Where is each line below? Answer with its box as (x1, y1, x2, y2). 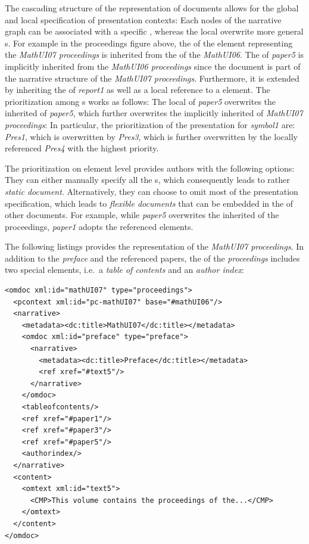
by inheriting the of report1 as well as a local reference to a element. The (5, 83, 270, 96)
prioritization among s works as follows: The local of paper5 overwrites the (5, 95, 276, 107)
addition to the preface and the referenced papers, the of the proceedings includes (5, 251, 300, 264)
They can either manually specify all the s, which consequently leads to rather (5, 173, 290, 186)
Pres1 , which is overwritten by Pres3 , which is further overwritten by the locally (5, 130, 298, 142)
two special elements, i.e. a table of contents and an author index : (5, 263, 244, 276)
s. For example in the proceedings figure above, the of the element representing (5, 36, 293, 49)
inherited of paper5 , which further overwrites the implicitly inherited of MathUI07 (5, 107, 303, 119)
